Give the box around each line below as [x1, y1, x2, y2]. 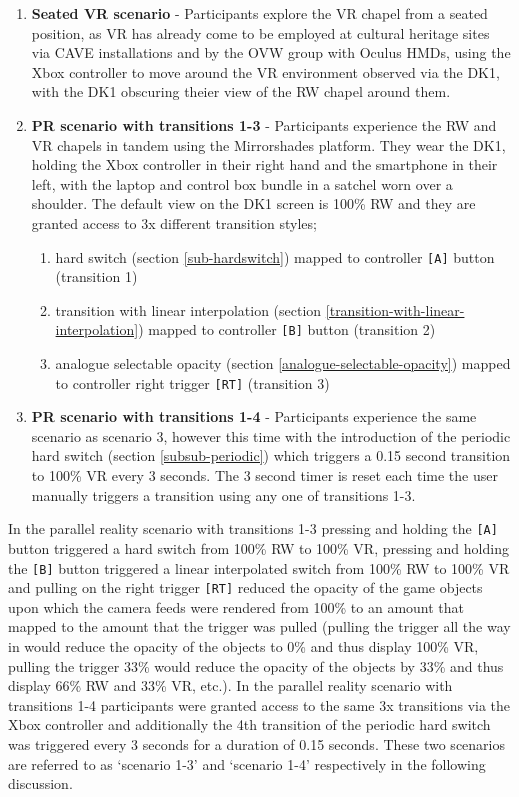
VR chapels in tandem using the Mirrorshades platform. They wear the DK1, [31, 134, 506, 155]
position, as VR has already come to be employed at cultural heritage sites [31, 22, 490, 43]
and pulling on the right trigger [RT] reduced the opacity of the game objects [8, 577, 483, 598]
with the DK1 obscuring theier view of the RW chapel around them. [31, 81, 451, 102]
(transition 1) [55, 266, 138, 287]
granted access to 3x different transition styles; [31, 212, 317, 233]
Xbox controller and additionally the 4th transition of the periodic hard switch [8, 714, 491, 735]
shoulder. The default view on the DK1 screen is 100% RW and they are [31, 193, 476, 214]
